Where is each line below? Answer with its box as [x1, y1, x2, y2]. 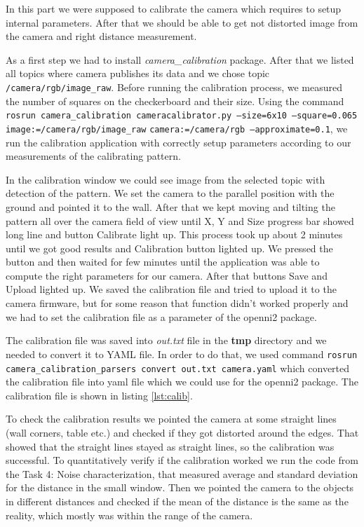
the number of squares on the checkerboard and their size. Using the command [6, 93, 344, 108]
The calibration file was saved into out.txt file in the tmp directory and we [6, 333, 327, 348]
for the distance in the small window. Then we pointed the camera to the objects [6, 480, 354, 495]
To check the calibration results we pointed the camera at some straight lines [6, 411, 337, 426]
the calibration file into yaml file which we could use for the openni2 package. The [6, 374, 358, 389]
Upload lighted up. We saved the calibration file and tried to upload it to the [6, 282, 337, 296]
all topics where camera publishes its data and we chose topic [6, 66, 270, 81]
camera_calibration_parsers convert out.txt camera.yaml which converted [6, 360, 350, 375]
